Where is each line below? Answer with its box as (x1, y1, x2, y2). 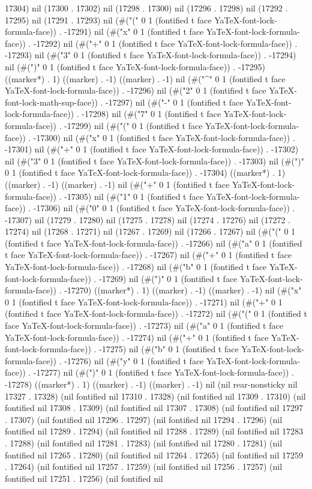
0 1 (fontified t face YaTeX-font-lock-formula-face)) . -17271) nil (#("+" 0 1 (5, 295, 283, 308)
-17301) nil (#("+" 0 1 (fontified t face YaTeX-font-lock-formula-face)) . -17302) (5, 143, 299, 155)
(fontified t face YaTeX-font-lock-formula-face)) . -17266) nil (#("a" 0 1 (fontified (5, 236, 302, 249)
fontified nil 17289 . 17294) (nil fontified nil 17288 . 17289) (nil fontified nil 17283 (5, 425, 304, 437)
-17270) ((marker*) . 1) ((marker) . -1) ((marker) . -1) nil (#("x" (64, 284, 302, 296)
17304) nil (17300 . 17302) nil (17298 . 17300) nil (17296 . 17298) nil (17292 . (5, 2, 288, 14)
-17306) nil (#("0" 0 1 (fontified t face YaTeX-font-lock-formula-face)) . (33, 202, 295, 214)
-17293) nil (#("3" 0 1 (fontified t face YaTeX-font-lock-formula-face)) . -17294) (5, 49, 296, 61)
